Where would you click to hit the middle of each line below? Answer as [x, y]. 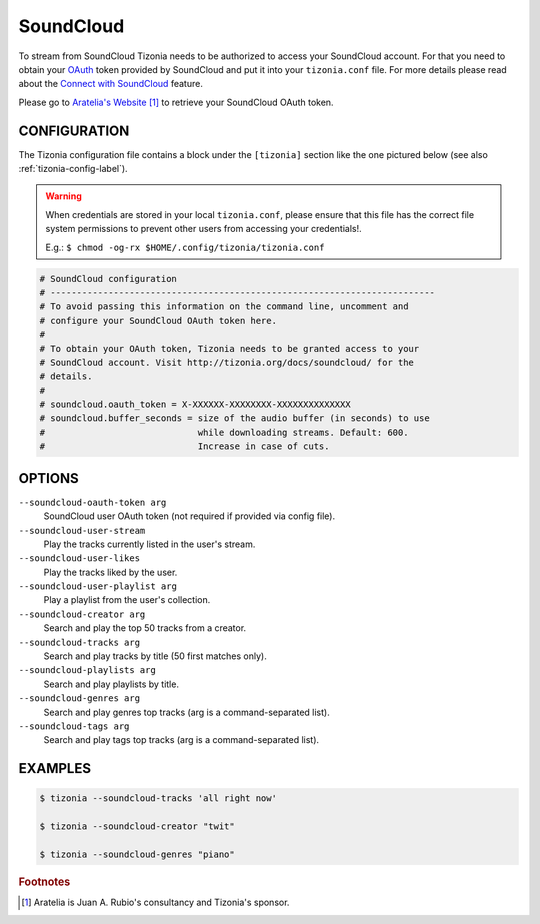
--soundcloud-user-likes [79, 558]
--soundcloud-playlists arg [87, 670]
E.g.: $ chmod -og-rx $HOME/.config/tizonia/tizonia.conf [185, 247]
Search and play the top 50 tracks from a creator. [145, 628]
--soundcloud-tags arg [74, 726]
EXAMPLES [55, 768]
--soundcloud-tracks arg [79, 642]
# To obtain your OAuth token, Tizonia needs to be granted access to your [229, 348]
